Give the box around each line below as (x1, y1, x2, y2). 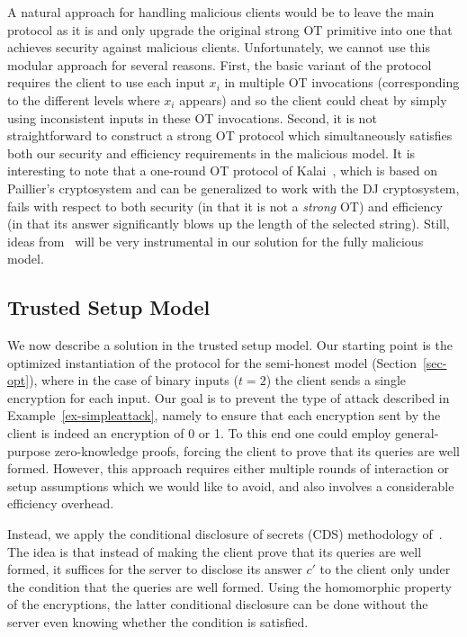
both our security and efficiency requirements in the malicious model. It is (7, 143, 416, 162)
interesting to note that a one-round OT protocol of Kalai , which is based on (7, 161, 437, 180)
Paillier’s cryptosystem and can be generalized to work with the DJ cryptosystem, (7, 178, 460, 197)
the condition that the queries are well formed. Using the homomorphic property (7, 577, 452, 596)
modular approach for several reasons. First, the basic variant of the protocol (7, 55, 432, 74)
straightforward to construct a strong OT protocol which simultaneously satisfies (7, 126, 453, 145)
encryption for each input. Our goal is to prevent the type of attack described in (7, 388, 450, 407)
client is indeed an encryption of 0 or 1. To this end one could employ (7, 424, 391, 443)
